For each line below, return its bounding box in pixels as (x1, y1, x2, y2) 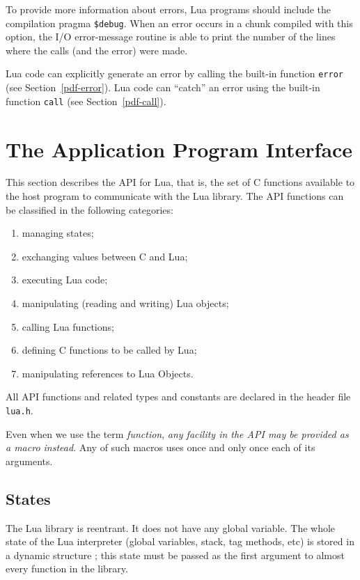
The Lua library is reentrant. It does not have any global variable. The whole (6, 520, 336, 535)
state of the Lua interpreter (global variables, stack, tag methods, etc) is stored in (6, 534, 354, 549)
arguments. (6, 453, 53, 468)
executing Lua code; (22, 272, 108, 287)
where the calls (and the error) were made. (6, 42, 188, 57)
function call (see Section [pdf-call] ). (6, 93, 166, 108)
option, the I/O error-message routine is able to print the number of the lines (6, 29, 336, 44)
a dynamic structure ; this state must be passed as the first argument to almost (6, 547, 345, 562)
